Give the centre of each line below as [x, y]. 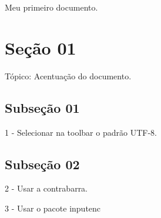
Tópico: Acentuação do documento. [68, 76]
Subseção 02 [42, 164]
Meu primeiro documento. [51, 7]
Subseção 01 [42, 107]
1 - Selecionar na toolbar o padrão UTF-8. [81, 132]
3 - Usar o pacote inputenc [53, 208]
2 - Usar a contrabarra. [46, 188]
